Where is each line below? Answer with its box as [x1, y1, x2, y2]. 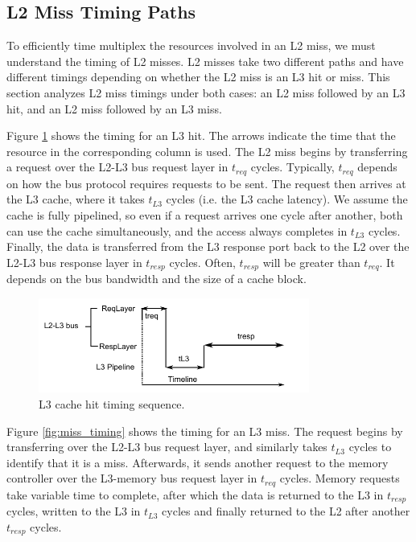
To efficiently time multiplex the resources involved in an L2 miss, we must [6, 37, 376, 54]
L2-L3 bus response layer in [6, 253, 142, 270]
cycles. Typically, [250, 158, 335, 175]
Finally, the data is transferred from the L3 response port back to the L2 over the [6, 238, 410, 255]
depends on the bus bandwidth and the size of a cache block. [6, 270, 307, 287]
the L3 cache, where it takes [6, 191, 145, 207]
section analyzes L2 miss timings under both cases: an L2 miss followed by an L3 [6, 84, 406, 101]
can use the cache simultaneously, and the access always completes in [6, 222, 348, 239]
